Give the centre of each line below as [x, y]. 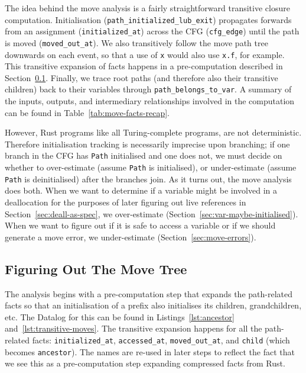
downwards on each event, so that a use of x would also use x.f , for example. [145, 54]
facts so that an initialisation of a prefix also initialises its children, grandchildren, [153, 305]
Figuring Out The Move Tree [96, 269]
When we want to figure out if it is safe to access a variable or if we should [140, 225]
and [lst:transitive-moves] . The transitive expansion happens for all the [134, 328]
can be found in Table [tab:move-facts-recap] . [87, 112]
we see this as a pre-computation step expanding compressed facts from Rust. [145, 363]
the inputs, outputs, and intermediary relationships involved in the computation [150, 101]
